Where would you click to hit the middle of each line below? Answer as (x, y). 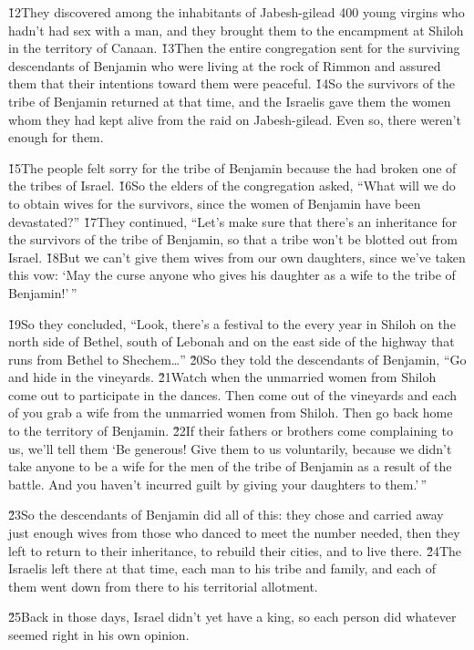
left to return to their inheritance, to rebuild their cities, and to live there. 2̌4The (235, 550)
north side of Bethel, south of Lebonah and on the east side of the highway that (232, 341)
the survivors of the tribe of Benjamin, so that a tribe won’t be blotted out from (233, 239)
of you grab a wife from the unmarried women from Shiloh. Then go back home (231, 413)
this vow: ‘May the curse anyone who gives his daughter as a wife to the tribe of (232, 275)
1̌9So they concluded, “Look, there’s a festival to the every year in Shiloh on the (232, 323)
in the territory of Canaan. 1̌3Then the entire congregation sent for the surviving (234, 48)
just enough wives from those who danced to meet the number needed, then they (234, 533)
